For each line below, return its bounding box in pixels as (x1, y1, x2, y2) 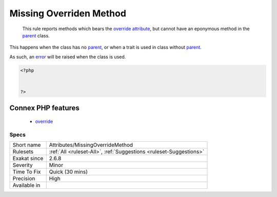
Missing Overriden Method (9, 8, 127, 19)
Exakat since (12, 155, 44, 162)
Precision (12, 175, 35, 182)
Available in (12, 182, 41, 189)
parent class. (22, 32, 50, 38)
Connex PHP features (9, 104, 80, 113)
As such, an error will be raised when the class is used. (9, 54, 126, 60)
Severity (12, 162, 33, 169)
